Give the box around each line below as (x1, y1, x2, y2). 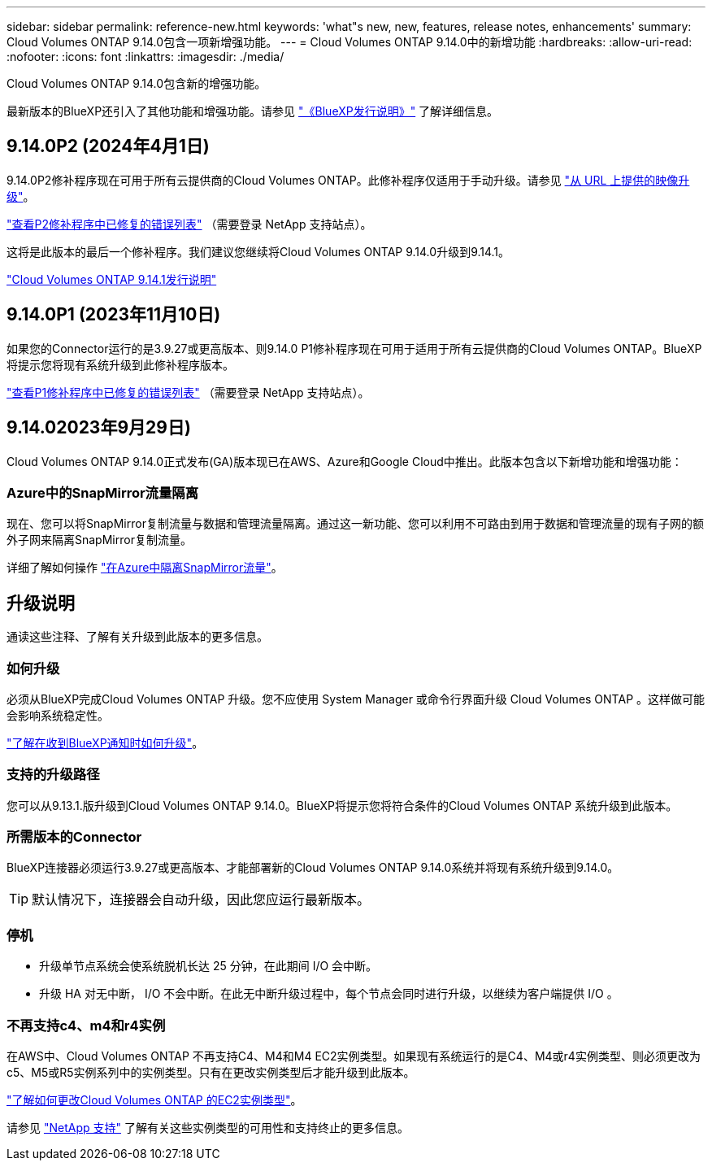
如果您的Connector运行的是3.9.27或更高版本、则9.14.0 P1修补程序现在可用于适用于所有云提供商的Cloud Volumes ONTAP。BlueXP (7, 341, 702, 355)
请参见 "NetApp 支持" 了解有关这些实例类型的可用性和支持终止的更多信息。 (7, 1120, 409, 1134)
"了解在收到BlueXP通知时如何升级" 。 (7, 735, 204, 750)
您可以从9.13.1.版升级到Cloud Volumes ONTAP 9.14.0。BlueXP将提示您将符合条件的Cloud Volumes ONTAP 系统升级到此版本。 (7, 798, 678, 812)
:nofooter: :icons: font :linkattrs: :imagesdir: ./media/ (7, 50, 284, 63)
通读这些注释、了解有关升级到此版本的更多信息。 (7, 629, 268, 644)
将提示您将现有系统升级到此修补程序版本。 (7, 357, 234, 372)
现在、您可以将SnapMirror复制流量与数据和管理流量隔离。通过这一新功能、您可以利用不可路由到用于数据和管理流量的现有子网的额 (7, 516, 704, 531)
